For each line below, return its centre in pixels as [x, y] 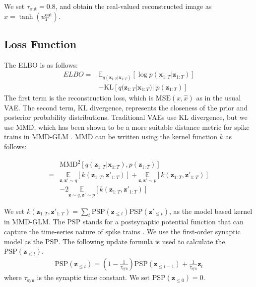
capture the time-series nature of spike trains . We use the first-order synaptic [122, 232]
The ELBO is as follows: [41, 64]
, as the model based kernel [211, 211]
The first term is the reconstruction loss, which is [79, 97]
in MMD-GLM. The [34, 222]
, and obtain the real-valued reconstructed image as [133, 6]
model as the [24, 241]
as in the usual [219, 97]
